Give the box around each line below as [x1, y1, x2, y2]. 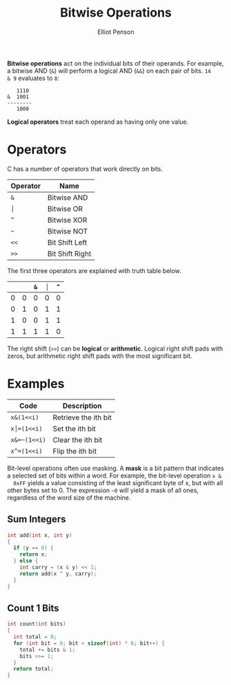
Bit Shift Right [47, 249, 92, 259]
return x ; [19, 551, 48, 558]
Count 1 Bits [7, 602, 60, 614]
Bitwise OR [47, 204, 83, 214]
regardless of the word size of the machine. [7, 493, 131, 502]
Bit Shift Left [47, 237, 88, 247]
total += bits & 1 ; [19, 646, 76, 653]
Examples [7, 376, 65, 392]
